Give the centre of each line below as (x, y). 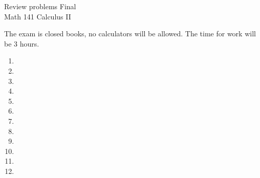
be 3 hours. (22, 43)
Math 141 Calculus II (38, 16)
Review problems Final (40, 6)
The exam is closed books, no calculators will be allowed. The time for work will (130, 34)
